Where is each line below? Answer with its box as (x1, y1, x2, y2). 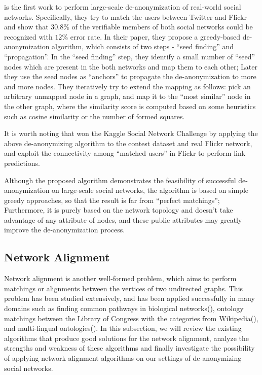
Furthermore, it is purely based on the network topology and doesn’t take (4, 204, 233, 215)
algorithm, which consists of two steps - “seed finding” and (52, 41, 234, 52)
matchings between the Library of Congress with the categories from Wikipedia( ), (4, 313, 258, 323)
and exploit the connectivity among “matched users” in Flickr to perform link (4, 148, 246, 158)
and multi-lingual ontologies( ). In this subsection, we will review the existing (4, 323, 242, 333)
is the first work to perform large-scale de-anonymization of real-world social (4, 2, 241, 12)
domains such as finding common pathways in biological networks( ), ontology (4, 303, 244, 314)
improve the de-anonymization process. (4, 224, 125, 235)
